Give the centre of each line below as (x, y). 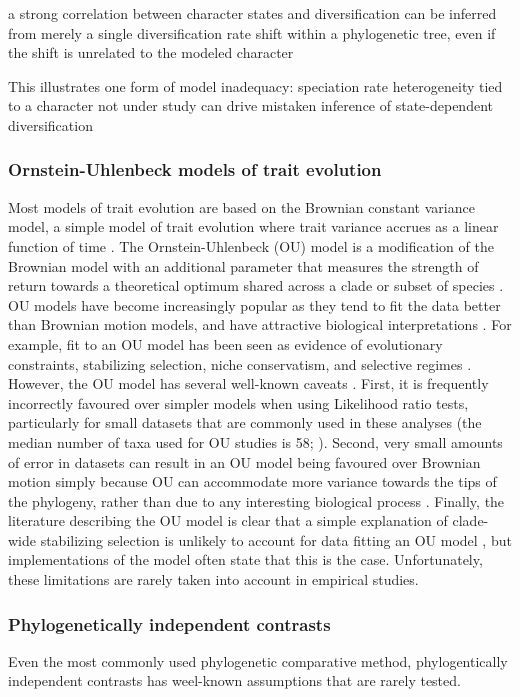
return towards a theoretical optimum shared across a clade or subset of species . (256, 285)
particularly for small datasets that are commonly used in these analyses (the (245, 422)
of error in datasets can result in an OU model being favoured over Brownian (244, 461)
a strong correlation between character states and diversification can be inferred (252, 13)
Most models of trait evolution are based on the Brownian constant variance (241, 206)
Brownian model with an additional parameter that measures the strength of (243, 265)
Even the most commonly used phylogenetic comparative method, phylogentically (258, 660)
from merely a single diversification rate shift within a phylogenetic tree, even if (252, 32)
